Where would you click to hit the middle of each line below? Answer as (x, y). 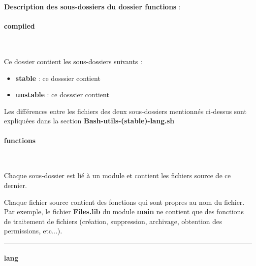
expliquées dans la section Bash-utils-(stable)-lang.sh (89, 121)
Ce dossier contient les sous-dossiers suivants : (73, 61)
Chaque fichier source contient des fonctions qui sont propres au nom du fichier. (124, 202)
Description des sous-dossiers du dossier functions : (92, 6)
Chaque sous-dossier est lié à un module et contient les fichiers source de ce (117, 175)
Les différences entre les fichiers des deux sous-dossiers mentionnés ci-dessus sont (125, 111)
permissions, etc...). (33, 231)
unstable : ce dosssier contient (62, 95)
